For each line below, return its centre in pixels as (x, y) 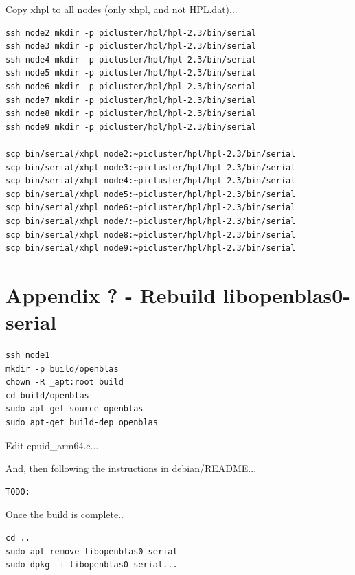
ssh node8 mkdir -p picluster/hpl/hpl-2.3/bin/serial (131, 114)
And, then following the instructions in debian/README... (131, 468)
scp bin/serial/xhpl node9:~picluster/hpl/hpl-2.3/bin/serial (151, 248)
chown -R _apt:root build (65, 382)
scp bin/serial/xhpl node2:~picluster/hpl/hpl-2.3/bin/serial (151, 154)
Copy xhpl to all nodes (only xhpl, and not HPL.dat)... (122, 9)
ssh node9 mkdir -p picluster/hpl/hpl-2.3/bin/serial (131, 127)
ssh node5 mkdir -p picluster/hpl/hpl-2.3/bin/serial (131, 73)
